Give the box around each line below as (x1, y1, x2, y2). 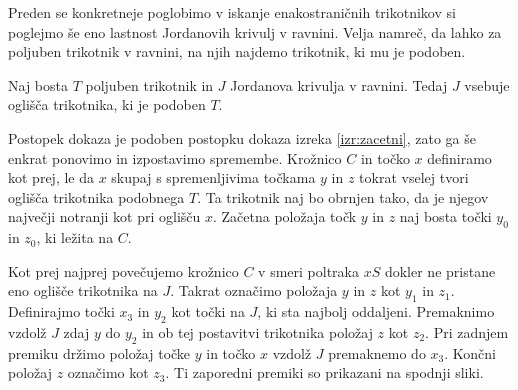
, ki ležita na (36, 227, 114, 248)
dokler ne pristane (384, 260, 496, 281)
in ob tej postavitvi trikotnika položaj (142, 321, 373, 342)
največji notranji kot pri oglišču (8, 206, 201, 227)
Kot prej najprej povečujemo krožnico (8, 260, 239, 281)
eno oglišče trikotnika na (8, 280, 158, 301)
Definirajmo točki (8, 301, 115, 322)
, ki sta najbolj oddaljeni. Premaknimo (257, 301, 495, 322)
